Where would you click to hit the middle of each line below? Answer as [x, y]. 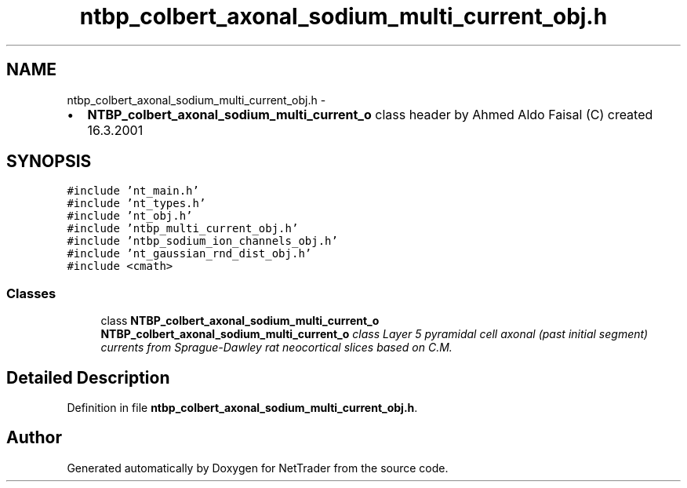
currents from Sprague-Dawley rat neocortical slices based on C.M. [276, 348]
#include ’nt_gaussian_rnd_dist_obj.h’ [189, 254]
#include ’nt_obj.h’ [130, 216]
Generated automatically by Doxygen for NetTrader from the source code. [258, 468]
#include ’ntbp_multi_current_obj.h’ [183, 229]
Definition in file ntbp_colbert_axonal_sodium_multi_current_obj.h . [242, 408]
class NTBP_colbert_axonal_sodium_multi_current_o [240, 321]
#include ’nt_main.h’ [133, 191]
